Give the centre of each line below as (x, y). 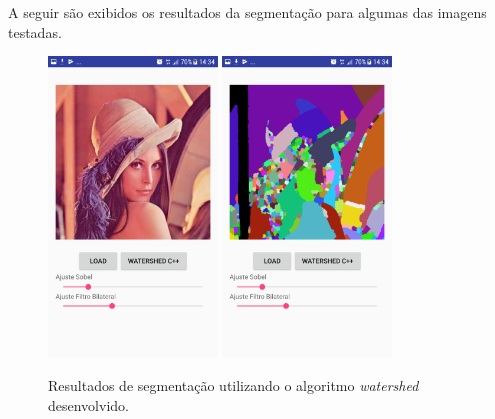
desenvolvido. (88, 404)
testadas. (35, 31)
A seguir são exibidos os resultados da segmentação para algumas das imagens (247, 12)
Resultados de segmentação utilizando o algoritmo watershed (233, 385)
